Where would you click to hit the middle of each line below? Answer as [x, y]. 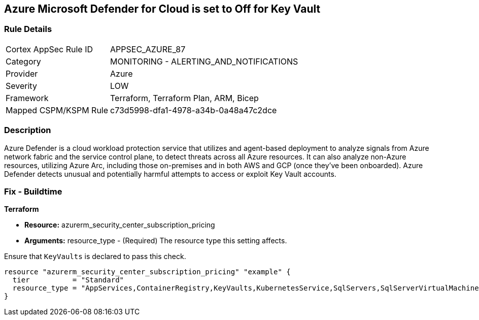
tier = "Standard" [68, 280]
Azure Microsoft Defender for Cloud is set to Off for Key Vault [162, 9]
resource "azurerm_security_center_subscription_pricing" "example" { [147, 272]
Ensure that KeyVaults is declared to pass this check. [95, 257]
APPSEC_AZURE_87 [148, 49]
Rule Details [28, 29]
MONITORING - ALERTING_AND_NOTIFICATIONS [204, 61]
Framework [27, 98]
